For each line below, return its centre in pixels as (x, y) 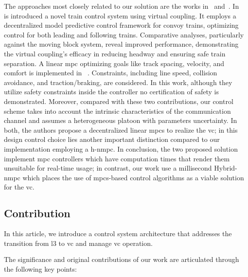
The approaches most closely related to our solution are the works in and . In (122, 6)
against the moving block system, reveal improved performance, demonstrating (121, 44)
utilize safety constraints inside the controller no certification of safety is (111, 92)
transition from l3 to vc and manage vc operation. (78, 243)
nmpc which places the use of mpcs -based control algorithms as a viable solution (124, 177)
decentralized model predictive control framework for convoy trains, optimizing (121, 25)
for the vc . (19, 187)
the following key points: (40, 268)
